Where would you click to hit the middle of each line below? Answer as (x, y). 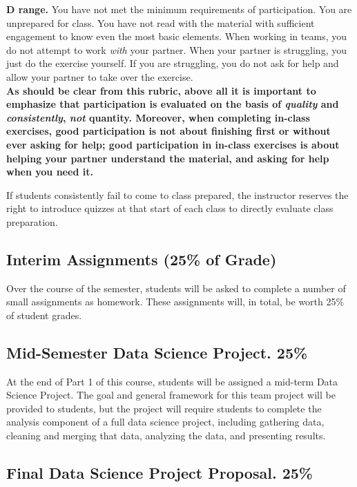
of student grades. (44, 315)
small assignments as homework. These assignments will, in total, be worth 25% (175, 302)
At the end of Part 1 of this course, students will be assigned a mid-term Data (172, 381)
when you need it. (50, 172)
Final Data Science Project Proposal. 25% (160, 473)
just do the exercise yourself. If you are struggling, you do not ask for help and (173, 63)
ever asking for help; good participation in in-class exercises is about (173, 144)
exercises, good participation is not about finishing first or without (168, 131)
